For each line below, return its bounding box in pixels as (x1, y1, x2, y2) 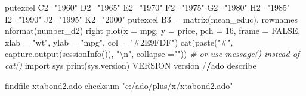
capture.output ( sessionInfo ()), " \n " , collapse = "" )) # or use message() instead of (5, 47, 300, 60)
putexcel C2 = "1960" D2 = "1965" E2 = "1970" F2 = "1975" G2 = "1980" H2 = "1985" (5, 1, 290, 13)
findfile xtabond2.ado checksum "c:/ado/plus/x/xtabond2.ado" (5, 79, 233, 91)
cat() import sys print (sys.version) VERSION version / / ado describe (5, 59, 256, 71)
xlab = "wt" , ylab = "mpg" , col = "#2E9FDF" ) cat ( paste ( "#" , (5, 36, 233, 48)
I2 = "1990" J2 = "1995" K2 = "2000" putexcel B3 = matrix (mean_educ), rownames (5, 12, 298, 25)
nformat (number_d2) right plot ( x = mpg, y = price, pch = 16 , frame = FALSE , (5, 24, 301, 37)
